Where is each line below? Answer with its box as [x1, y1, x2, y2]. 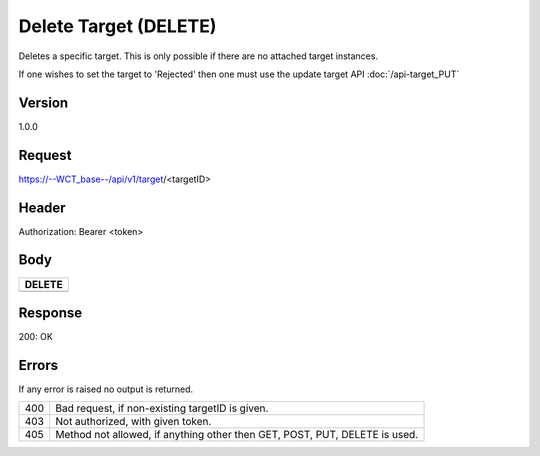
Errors [18, 356, 59, 374]
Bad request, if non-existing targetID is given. [55, 401, 269, 415]
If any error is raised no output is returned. [18, 383, 194, 395]
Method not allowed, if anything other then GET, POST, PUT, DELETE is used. [55, 428, 419, 442]
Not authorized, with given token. [55, 415, 212, 429]
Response [18, 304, 83, 321]
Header [18, 199, 66, 216]
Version [18, 94, 69, 111]
